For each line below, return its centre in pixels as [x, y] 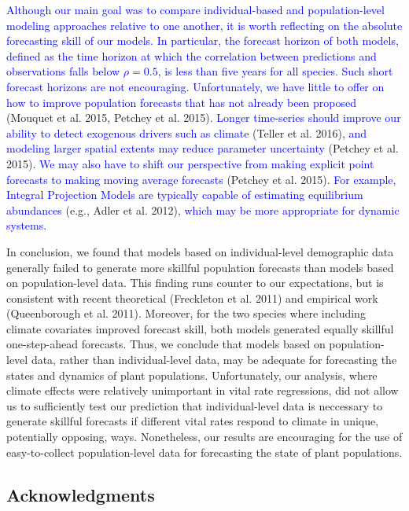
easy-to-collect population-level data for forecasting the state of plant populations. [204, 452]
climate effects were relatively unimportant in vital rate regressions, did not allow [203, 390]
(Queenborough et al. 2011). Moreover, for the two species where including [186, 313]
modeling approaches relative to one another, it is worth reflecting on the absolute [204, 25]
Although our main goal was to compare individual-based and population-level [195, 9]
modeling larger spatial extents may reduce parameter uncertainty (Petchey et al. [203, 148]
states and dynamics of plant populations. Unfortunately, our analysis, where [192, 375]
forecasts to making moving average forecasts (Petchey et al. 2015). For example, [201, 179]
